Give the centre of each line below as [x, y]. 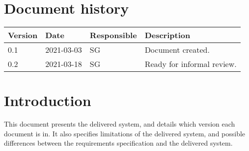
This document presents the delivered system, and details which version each [120, 124]
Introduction [48, 100]
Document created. [177, 50]
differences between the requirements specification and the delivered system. [118, 143]
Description [167, 35]
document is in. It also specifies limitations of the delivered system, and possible [125, 133]
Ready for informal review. [191, 64]
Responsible [113, 35]
